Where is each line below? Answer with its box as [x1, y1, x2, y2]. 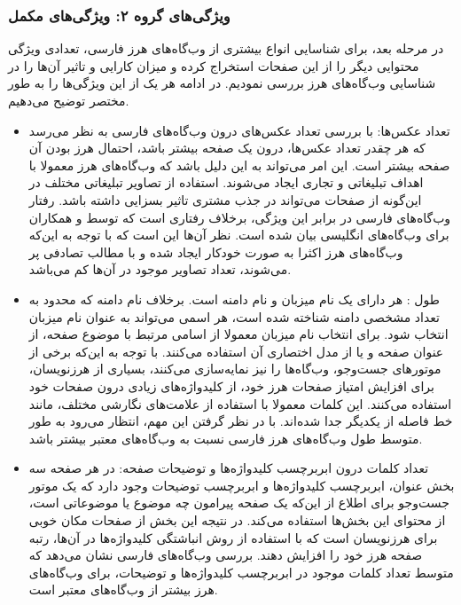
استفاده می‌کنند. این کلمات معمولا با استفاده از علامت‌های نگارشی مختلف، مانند [28, 394, 452, 412]
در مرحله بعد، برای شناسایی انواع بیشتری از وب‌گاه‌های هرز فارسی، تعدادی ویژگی [8, 39, 444, 58]
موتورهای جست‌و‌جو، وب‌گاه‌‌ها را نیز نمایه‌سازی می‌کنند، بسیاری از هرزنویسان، [28, 359, 441, 378]
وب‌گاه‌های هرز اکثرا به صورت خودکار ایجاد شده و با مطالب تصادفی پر [28, 242, 403, 261]
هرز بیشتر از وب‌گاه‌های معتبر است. [28, 580, 218, 599]
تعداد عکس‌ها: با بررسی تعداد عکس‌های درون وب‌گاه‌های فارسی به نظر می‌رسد [28, 121, 450, 139]
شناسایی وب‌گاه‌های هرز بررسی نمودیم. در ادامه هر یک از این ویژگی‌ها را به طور [8, 74, 436, 92]
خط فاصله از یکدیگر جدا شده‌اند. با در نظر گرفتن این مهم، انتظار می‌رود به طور [28, 412, 453, 430]
